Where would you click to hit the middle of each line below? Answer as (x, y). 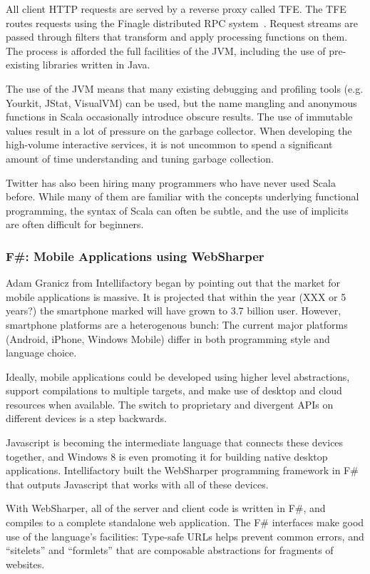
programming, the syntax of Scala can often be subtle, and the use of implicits (177, 210)
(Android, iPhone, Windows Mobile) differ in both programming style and (168, 338)
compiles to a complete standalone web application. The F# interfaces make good (185, 522)
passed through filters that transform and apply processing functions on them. (177, 37)
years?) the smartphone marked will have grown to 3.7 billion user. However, (174, 311)
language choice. (41, 353)
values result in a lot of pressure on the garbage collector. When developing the (179, 130)
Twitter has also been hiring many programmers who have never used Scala (171, 182)
